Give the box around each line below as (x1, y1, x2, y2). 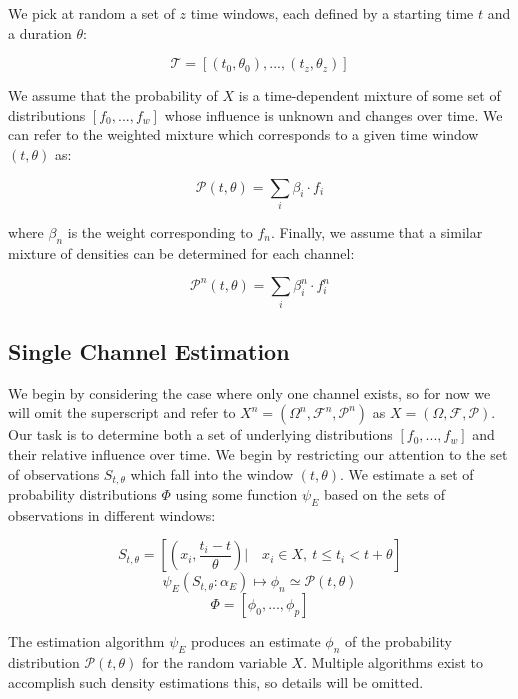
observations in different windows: (8, 504, 216, 525)
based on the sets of (323, 484, 446, 505)
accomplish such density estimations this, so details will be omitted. (8, 671, 424, 692)
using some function (175, 484, 298, 505)
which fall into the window (130, 463, 294, 484)
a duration (8, 22, 72, 43)
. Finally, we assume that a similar (270, 221, 483, 242)
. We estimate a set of (340, 463, 474, 484)
